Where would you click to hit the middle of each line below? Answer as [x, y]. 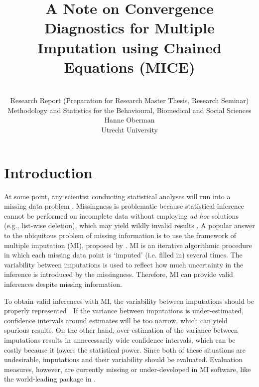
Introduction [48, 172]
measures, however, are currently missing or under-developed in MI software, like [128, 369]
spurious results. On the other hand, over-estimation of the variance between [121, 330]
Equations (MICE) [129, 66]
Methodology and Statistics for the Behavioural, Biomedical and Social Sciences [129, 110]
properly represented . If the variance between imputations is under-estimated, [124, 311]
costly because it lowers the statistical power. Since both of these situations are [125, 349]
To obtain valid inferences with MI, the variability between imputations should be [129, 301]
